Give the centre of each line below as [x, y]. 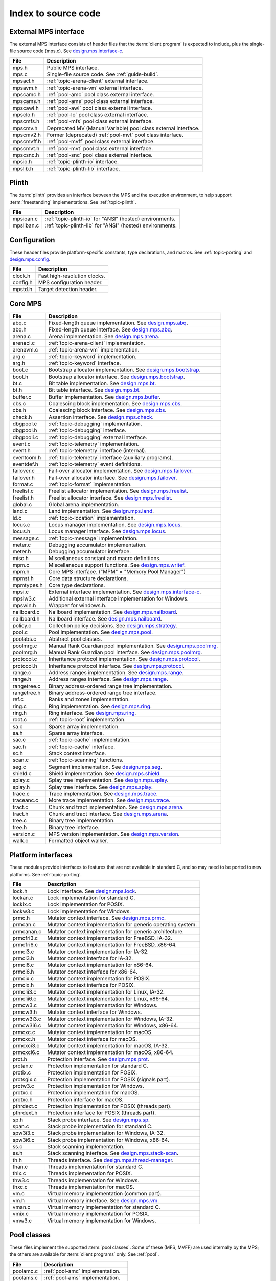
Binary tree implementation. [82, 820]
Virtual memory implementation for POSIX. [98, 1214]
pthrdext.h [25, 1113]
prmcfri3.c [25, 938]
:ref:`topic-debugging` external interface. [98, 437]
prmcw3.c [25, 1005]
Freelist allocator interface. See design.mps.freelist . [111, 498]
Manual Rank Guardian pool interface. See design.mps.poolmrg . [125, 652]
